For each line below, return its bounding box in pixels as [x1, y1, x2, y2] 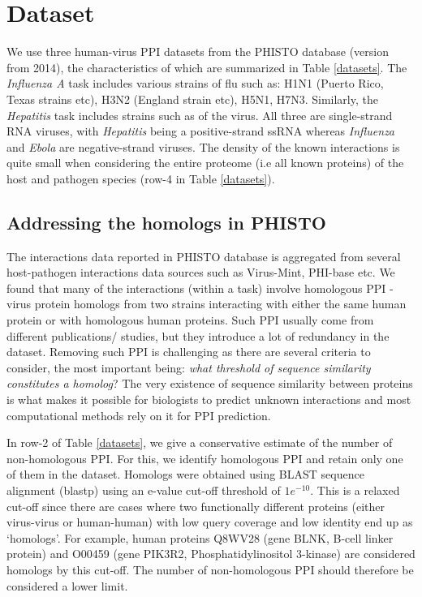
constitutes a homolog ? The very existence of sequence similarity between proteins [6, 375, 413, 392]
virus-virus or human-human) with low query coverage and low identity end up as [6, 513, 413, 530]
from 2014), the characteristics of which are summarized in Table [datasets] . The [6, 58, 407, 75]
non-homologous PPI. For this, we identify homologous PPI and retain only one [6, 449, 403, 466]
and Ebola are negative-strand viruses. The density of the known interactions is [6, 138, 400, 155]
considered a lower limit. [6, 577, 128, 594]
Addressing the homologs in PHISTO [6, 209, 326, 234]
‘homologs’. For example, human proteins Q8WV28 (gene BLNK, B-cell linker [6, 529, 394, 546]
